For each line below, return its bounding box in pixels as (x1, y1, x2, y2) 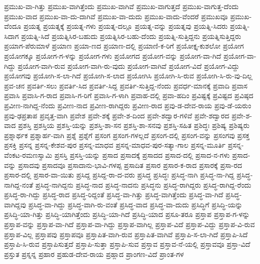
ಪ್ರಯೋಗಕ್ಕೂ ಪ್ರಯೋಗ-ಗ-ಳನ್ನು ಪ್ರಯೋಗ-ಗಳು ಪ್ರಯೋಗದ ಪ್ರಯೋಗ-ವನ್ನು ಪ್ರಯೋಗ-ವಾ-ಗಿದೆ (4, 50, 221, 61)
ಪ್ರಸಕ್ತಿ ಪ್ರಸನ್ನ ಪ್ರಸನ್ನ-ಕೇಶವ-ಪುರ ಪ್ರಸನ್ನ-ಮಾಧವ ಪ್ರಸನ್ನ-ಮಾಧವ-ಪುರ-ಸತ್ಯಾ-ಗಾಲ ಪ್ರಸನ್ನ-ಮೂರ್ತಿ (4, 140, 226, 150)
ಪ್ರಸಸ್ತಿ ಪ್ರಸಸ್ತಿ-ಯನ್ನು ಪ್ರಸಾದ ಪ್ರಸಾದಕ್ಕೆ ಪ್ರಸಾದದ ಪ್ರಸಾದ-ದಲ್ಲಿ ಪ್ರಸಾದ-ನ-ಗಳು (54, 149, 230, 160)
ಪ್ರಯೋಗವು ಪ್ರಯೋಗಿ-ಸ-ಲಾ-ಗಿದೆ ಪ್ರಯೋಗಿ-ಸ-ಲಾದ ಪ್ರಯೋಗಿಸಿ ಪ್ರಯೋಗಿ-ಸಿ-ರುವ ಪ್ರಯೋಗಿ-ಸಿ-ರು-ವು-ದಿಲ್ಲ (4, 70, 253, 81)
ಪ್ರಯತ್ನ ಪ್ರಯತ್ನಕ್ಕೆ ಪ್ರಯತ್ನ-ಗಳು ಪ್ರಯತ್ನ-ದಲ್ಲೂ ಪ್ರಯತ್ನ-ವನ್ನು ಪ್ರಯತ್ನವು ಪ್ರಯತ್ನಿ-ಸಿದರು (23, 21, 228, 31)
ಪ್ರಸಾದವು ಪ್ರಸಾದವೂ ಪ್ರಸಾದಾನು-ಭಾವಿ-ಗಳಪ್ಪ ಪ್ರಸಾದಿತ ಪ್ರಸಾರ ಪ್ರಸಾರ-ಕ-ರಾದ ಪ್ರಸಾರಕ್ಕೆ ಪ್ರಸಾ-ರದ (18, 159, 242, 170)
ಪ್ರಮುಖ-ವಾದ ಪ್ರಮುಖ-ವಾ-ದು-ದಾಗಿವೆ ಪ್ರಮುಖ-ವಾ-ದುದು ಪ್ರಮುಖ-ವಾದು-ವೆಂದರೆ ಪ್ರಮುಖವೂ (4, 11, 228, 21)
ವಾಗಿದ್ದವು (4, 199, 26, 209)
